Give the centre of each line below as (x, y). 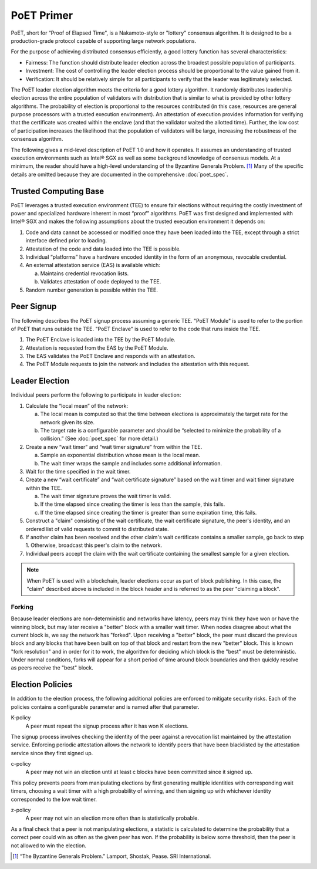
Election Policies (42, 684)
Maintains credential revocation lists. (85, 273)
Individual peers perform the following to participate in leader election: (96, 395)
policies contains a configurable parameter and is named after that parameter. (105, 706)
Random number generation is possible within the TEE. (92, 290)
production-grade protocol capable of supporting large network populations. (104, 40)
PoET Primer (42, 15)
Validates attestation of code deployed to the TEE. (101, 282)
